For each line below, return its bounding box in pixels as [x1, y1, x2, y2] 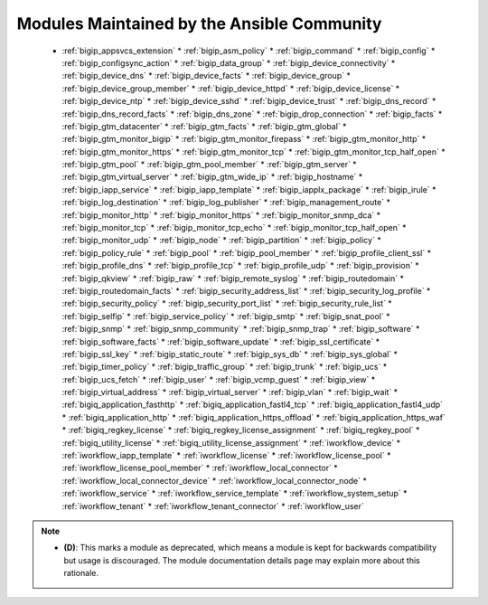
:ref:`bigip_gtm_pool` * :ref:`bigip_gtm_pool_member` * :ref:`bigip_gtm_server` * [61, 159, 357, 170]
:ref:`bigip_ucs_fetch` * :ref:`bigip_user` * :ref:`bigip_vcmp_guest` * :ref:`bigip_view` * [61, 373, 376, 384]
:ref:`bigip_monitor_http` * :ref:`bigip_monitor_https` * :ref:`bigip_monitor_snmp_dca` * [61, 209, 381, 221]
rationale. [63, 568, 99, 579]
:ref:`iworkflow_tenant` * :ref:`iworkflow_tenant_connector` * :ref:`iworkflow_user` [61, 500, 365, 511]
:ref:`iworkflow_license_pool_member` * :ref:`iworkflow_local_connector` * [61, 462, 338, 474]
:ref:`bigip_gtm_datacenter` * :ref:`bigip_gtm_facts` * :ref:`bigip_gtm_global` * [61, 120, 347, 131]
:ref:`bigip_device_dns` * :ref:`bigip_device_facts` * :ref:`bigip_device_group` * [61, 71, 352, 81]
